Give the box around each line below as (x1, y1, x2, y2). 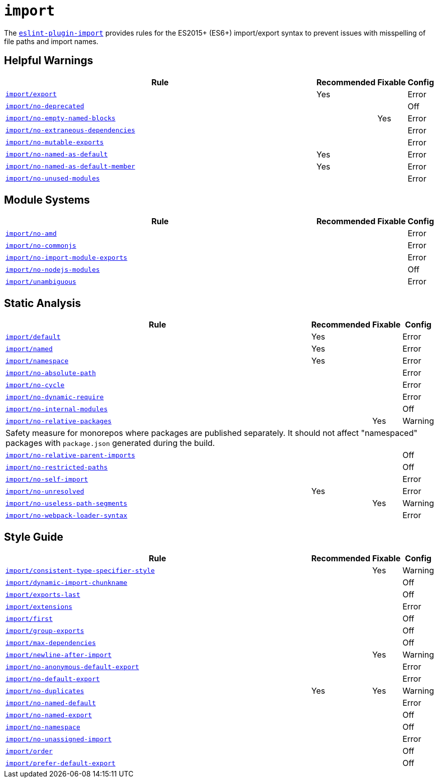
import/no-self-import (6, 475, 88, 483)
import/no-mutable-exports (6, 138, 104, 146)
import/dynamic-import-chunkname (6, 578, 127, 586)
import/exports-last (6, 590, 80, 598)
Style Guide (4, 530, 64, 543)
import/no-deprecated (6, 102, 84, 110)
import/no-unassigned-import (6, 735, 112, 743)
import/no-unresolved (6, 487, 84, 495)
